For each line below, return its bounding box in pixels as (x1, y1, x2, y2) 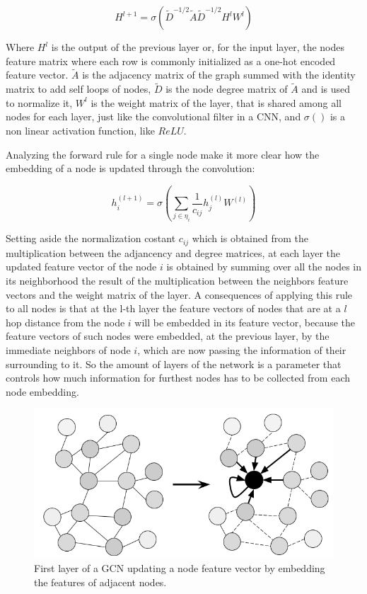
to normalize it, (6, 95, 73, 110)
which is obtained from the (192, 231, 308, 246)
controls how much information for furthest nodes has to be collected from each (6, 370, 350, 385)
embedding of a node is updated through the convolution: (6, 161, 255, 176)
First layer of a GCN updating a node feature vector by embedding (34, 561, 325, 576)
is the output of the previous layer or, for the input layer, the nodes (51, 40, 345, 54)
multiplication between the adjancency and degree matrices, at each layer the (6, 245, 341, 260)
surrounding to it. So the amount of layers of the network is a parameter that (6, 356, 342, 371)
